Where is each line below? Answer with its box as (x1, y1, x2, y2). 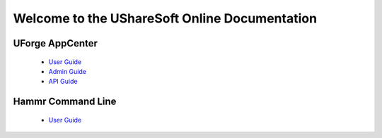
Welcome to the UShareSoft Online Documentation (13, 11, 318, 26)
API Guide (48, 77, 78, 86)
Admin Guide (48, 67, 86, 75)
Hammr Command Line (13, 96, 117, 108)
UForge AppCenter (13, 37, 98, 49)
